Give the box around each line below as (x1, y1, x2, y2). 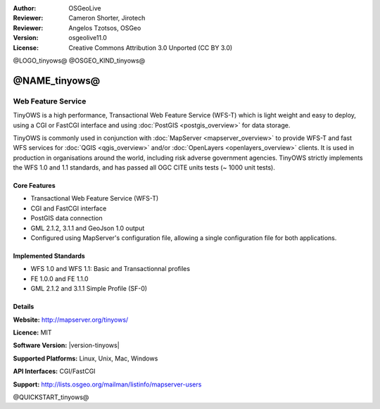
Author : (13, 4, 37, 12)
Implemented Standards (13, 252, 86, 260)
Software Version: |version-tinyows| (13, 341, 120, 350)
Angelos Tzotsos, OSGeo (68, 23, 141, 32)
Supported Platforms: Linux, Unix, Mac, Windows (13, 354, 158, 363)
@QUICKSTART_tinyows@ (13, 393, 89, 401)
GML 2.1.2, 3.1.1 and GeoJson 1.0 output (30, 224, 145, 232)
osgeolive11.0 (68, 34, 107, 42)
